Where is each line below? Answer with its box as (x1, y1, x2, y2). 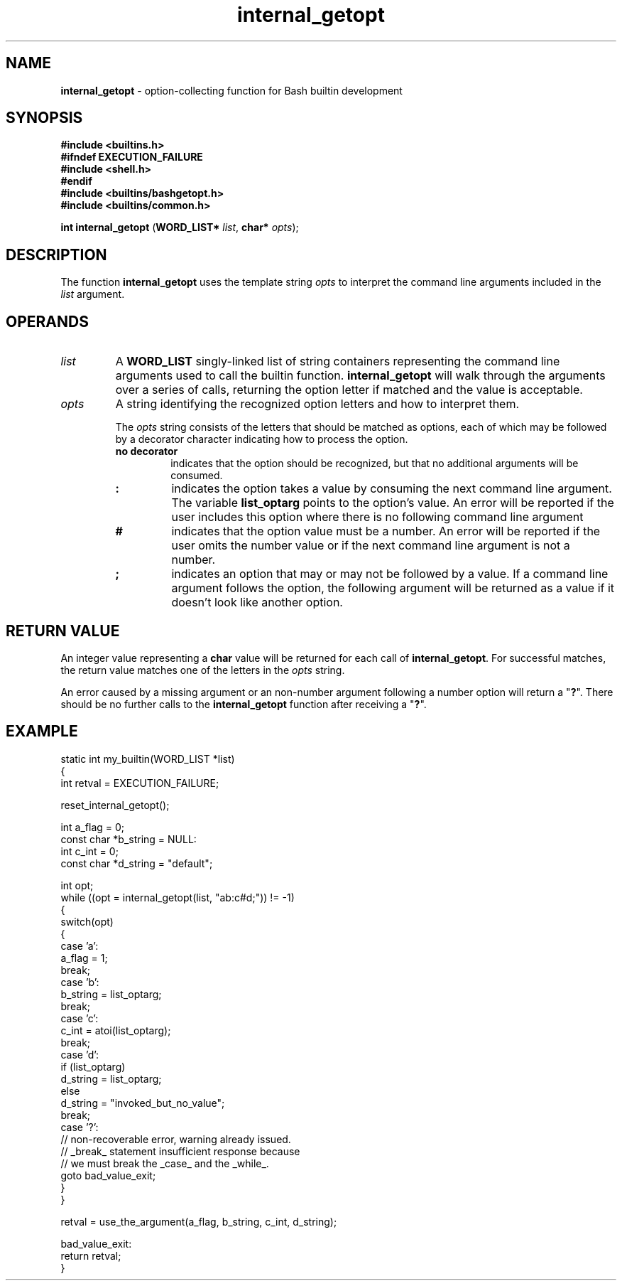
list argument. (60, 288, 125, 301)
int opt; (60, 879, 94, 891)
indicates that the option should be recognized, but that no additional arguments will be (170, 457, 579, 470)
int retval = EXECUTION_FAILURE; (60, 776, 219, 789)
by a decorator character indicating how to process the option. (115, 433, 408, 446)
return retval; (60, 1249, 121, 1262)
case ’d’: (60, 1048, 99, 1061)
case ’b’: (60, 975, 99, 988)
